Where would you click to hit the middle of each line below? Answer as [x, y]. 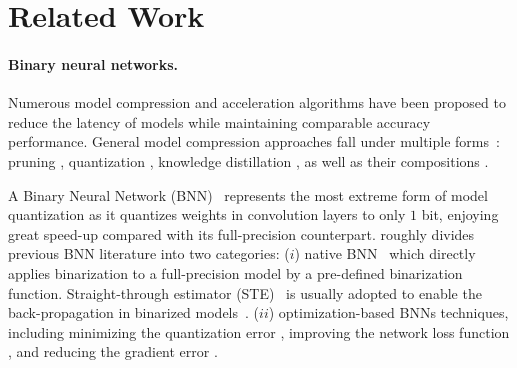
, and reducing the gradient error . [113, 351]
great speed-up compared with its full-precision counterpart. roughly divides [241, 233]
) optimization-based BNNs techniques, [388, 312]
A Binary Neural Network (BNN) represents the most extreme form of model [248, 194]
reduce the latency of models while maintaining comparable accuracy [219, 121]
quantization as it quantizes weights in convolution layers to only [207, 214]
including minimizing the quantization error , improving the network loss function [259, 331]
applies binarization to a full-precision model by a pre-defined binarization [235, 272]
